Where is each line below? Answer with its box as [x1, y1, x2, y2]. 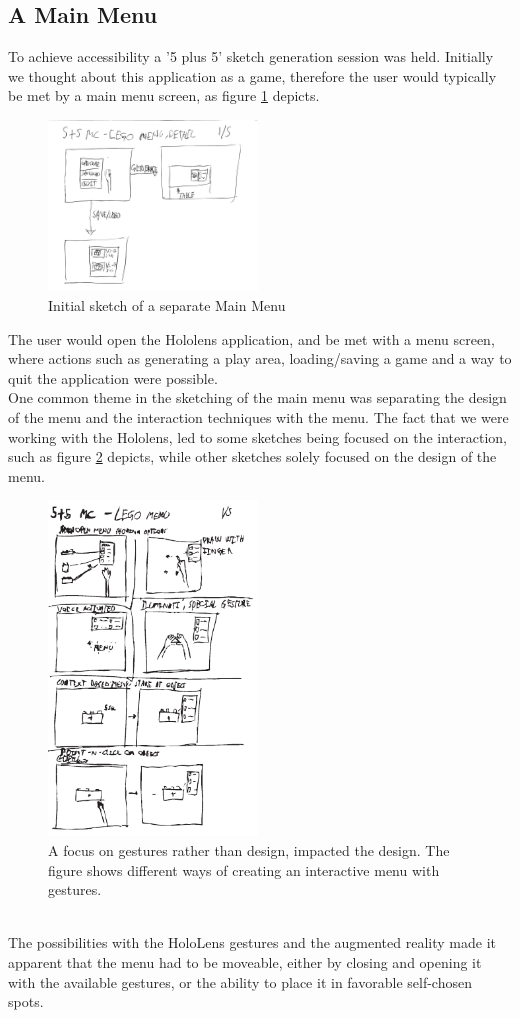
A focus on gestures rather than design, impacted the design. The [48, 840, 450, 861]
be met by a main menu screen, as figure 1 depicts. [8, 85, 320, 106]
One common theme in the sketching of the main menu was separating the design [8, 387, 507, 408]
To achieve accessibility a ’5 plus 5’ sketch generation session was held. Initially [8, 46, 494, 67]
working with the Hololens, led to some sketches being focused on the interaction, [8, 426, 507, 447]
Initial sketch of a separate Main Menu [48, 295, 286, 316]
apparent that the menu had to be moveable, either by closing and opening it [8, 952, 482, 973]
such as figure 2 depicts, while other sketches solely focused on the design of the [8, 446, 497, 467]
